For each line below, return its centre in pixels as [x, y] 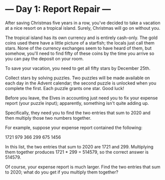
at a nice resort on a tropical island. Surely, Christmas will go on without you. [83, 28]
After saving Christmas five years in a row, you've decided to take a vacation [83, 23]
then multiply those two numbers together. [48, 118]
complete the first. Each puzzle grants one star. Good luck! [65, 88]
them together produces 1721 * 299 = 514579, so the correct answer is [77, 152]
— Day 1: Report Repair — [58, 9]
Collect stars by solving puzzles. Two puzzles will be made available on [78, 78]
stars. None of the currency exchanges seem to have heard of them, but [78, 48]
